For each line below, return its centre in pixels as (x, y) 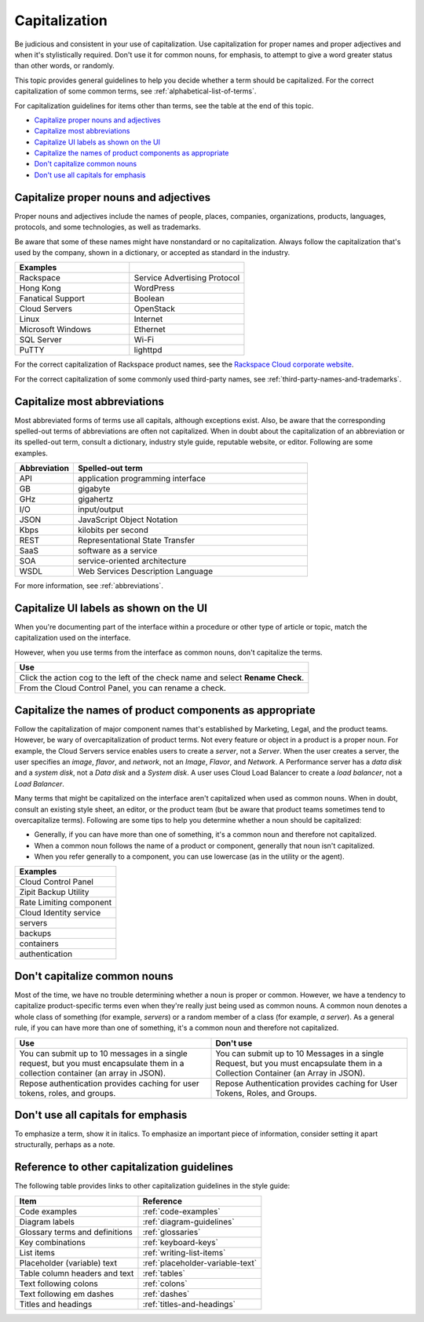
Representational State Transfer (136, 540)
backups (35, 933)
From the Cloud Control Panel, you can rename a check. (123, 688)
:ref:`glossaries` (172, 1232)
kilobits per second (113, 530)
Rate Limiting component (66, 903)
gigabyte (94, 489)
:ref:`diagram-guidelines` (188, 1222)
